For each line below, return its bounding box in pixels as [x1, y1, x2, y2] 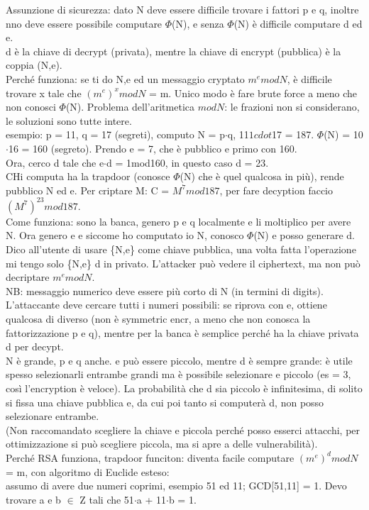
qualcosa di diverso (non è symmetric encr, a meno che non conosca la [6, 311, 311, 326]
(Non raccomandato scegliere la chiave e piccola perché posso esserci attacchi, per [6, 422, 360, 437]
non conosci [6, 99, 56, 114]
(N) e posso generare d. [253, 228, 355, 243]
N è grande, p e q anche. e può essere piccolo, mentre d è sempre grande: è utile [6, 353, 353, 367]
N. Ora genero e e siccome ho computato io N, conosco [6, 228, 244, 243]
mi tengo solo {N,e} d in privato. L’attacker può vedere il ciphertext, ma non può [6, 255, 360, 270]
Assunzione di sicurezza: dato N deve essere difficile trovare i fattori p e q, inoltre [6, 2, 359, 16]
